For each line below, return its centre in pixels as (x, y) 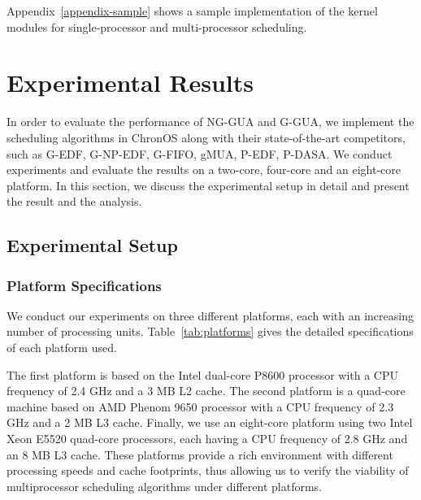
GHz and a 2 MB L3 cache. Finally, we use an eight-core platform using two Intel (210, 422)
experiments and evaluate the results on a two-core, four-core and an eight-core (204, 170)
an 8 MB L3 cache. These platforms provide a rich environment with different (200, 454)
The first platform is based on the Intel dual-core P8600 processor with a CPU (203, 374)
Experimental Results (130, 83)
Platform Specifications (84, 285)
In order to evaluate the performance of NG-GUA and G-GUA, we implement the (210, 122)
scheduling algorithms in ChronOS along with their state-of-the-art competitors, (206, 137)
